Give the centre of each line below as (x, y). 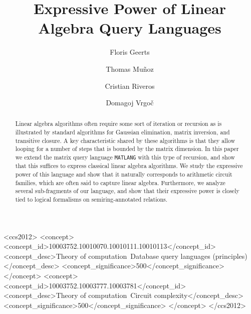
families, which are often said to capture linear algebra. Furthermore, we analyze (120, 182)
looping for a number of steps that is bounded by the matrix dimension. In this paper (127, 149)
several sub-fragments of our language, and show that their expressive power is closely (127, 191)
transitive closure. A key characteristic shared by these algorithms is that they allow (125, 140)
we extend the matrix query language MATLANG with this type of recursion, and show (125, 157)
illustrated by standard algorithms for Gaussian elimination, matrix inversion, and (122, 132)
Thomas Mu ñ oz (130, 68)
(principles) (230, 256)
